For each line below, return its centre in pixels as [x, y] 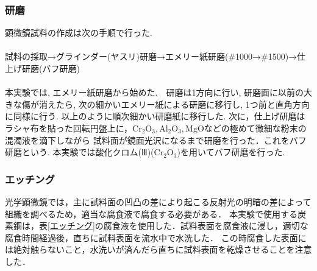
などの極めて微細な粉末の [255, 128]
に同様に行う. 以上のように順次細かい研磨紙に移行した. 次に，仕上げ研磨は [155, 116]
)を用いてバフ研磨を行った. [231, 152]
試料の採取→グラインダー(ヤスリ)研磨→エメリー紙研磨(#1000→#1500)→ [151, 56]
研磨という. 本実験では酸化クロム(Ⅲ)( [80, 152]
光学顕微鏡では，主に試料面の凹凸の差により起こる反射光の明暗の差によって [158, 201]
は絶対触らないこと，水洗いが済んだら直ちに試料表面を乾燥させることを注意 [158, 249]
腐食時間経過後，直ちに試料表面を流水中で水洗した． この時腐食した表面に [156, 237]
